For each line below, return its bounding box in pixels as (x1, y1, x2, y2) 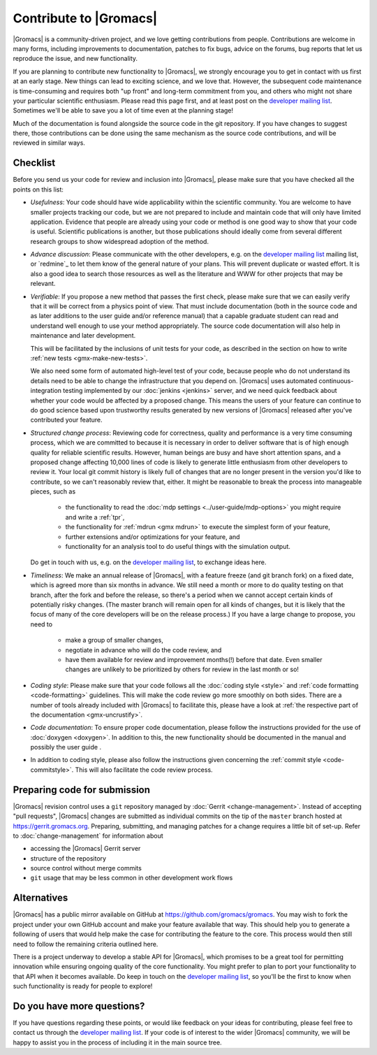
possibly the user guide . (30, 743, 101, 752)
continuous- (318, 376, 354, 385)
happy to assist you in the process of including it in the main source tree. (13, 1038, 223, 1047)
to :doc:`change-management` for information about (13, 831, 163, 840)
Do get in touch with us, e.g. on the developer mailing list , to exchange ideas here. (30, 558, 267, 566)
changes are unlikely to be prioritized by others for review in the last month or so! (65, 665, 300, 674)
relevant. (30, 280, 56, 288)
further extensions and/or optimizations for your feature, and (65, 532, 240, 541)
